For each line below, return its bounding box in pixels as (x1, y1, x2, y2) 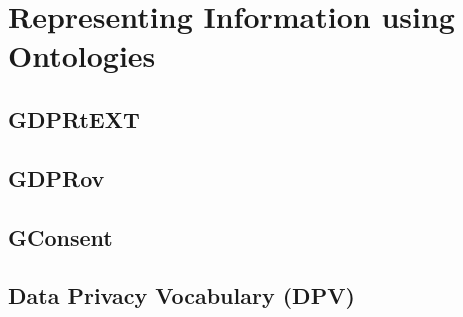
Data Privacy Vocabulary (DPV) (8, 280, 355, 311)
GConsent (8, 221, 113, 252)
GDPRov (8, 162, 105, 193)
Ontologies (8, 35, 156, 76)
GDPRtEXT (8, 103, 140, 134)
